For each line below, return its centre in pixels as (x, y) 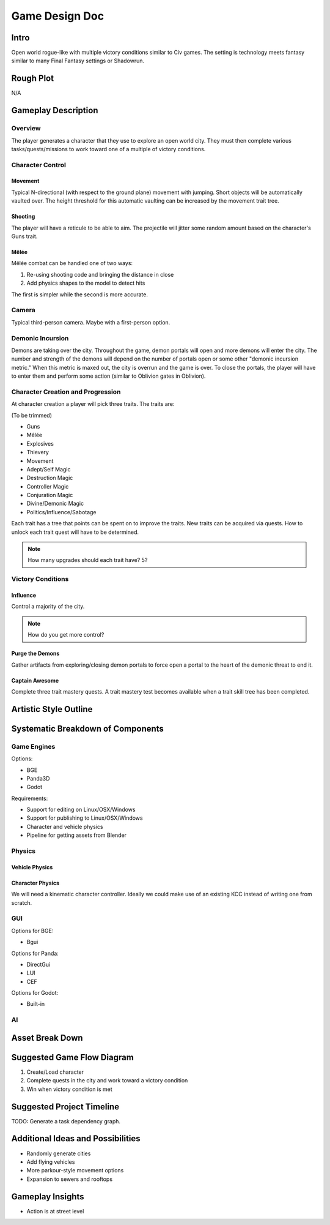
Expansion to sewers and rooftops (70, 1179)
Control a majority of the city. (48, 607)
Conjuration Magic (50, 495)
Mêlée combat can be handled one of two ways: (72, 263)
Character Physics (35, 883)
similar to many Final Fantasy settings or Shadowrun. (78, 61)
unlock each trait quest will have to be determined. (75, 532)
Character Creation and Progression (66, 392)
